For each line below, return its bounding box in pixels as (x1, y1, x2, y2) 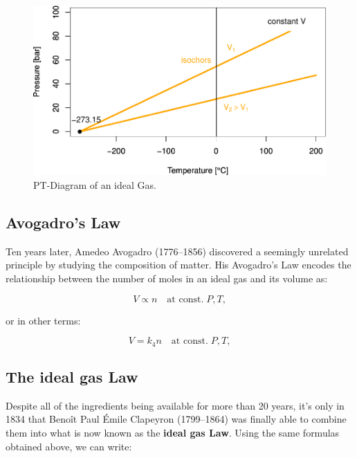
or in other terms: (6, 313, 81, 327)
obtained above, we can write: (6, 439, 132, 453)
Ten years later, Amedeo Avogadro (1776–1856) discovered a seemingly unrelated (6, 244, 349, 258)
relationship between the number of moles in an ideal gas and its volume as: (6, 271, 328, 285)
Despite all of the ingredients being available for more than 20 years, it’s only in (6, 398, 345, 412)
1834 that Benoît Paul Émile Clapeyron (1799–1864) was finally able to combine (6, 412, 347, 426)
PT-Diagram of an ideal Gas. (33, 178, 156, 192)
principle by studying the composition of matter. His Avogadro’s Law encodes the (6, 257, 351, 272)
